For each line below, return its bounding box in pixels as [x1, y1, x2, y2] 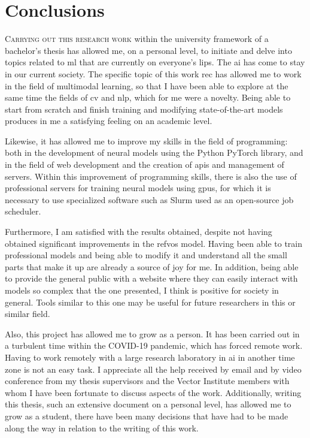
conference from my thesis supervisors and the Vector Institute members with [5, 374, 290, 387]
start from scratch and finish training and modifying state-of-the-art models [5, 102, 283, 115]
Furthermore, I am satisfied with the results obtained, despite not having [5, 225, 272, 238]
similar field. [5, 307, 50, 320]
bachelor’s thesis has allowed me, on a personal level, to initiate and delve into [5, 44, 292, 56]
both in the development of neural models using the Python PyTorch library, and [5, 146, 303, 159]
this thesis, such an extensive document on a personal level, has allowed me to [5, 398, 291, 410]
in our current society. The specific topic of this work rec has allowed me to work [5, 67, 302, 80]
